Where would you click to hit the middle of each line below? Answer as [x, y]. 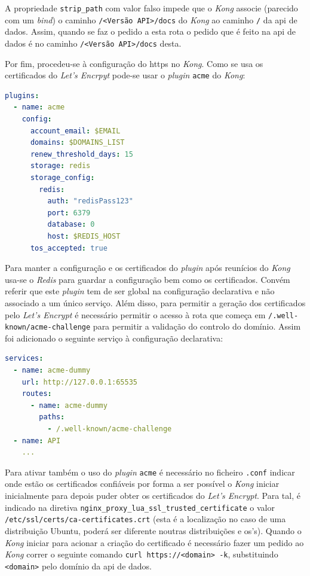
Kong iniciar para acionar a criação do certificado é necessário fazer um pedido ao [154, 542]
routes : [37, 394]
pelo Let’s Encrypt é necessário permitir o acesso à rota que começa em [135, 314]
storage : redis [60, 166]
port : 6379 [69, 213]
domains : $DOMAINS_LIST [77, 143]
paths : [52, 417]
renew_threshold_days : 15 [82, 154]
